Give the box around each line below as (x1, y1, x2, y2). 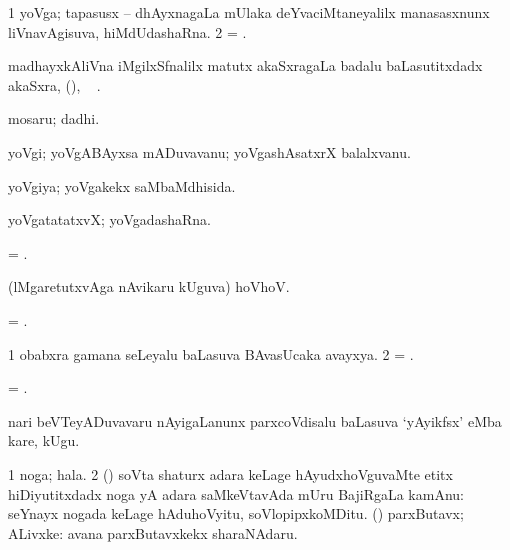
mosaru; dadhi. (8, 108, 100, 129)
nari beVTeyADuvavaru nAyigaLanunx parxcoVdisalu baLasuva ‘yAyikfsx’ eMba (8, 410, 502, 431)
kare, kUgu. (8, 430, 80, 451)
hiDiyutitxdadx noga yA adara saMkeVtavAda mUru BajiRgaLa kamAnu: (8, 483, 464, 504)
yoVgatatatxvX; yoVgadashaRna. (8, 209, 211, 230)
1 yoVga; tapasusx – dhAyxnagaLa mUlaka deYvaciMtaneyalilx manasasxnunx (8, 2, 490, 22)
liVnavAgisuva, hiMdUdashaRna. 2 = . (8, 21, 247, 42)
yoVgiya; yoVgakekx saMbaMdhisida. (8, 175, 236, 196)
